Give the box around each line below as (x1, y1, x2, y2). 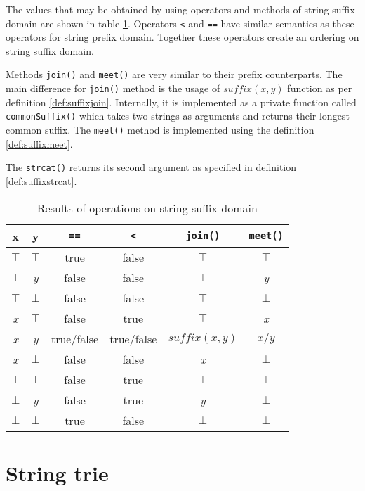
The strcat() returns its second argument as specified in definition (6, 160, 297, 174)
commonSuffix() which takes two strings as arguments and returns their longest (6, 108, 350, 123)
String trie (6, 458, 109, 487)
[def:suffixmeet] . (6, 136, 73, 151)
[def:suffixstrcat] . (6, 173, 77, 188)
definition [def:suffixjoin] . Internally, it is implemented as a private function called (6, 94, 357, 109)
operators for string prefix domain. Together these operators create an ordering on (6, 30, 359, 44)
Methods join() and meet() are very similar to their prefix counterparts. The (6, 67, 343, 82)
